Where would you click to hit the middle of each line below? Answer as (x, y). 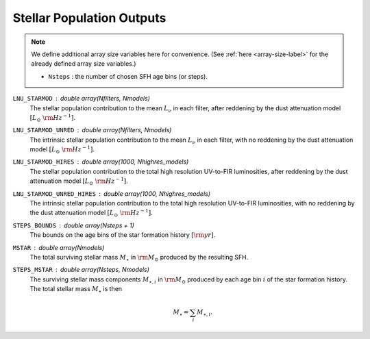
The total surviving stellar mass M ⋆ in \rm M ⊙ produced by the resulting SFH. (139, 258)
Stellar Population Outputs (89, 18)
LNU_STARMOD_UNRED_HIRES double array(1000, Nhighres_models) (112, 193)
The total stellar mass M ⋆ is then (76, 290)
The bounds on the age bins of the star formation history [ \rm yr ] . (123, 235)
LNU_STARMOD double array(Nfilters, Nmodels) (82, 99)
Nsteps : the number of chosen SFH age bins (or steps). (128, 76)
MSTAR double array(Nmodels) (59, 247)
